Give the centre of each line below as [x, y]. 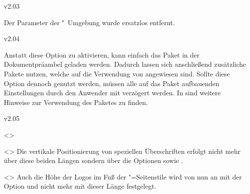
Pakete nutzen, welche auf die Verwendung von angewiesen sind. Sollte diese [117, 73]
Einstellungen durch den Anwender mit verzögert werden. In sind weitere [112, 93]
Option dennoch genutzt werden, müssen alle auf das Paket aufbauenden [112, 83]
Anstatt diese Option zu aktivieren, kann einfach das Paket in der [102, 54]
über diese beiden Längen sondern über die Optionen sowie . [94, 160]
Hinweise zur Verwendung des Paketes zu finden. [76, 102]
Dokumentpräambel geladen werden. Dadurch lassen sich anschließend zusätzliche [125, 64]
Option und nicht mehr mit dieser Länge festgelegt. [80, 186]
